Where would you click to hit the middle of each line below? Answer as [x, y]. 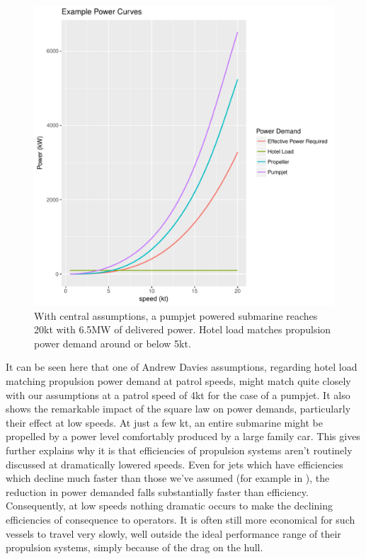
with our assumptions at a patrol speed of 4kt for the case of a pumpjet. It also [178, 394]
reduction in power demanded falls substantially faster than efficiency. [157, 491]
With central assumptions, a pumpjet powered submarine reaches [176, 315]
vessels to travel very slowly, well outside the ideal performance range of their [173, 533]
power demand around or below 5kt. [113, 343]
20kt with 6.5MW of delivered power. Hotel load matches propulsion [183, 329]
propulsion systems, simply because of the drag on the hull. [135, 547]
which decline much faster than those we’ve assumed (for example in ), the [168, 478]
